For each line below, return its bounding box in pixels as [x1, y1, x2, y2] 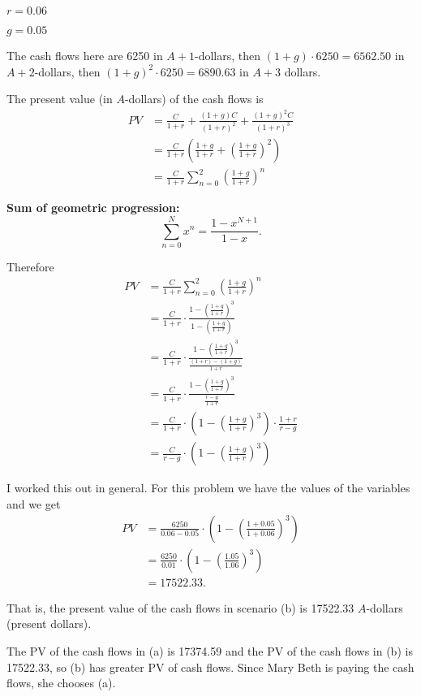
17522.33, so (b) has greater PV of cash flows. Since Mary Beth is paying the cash [6, 658, 415, 675]
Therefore [6, 258, 54, 275]
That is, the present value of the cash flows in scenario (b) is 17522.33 [6, 599, 354, 616]
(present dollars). [6, 615, 92, 632]
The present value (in [6, 90, 113, 107]
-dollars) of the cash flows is [124, 90, 264, 107]
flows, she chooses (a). [6, 674, 116, 691]
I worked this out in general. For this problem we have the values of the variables [6, 479, 410, 496]
